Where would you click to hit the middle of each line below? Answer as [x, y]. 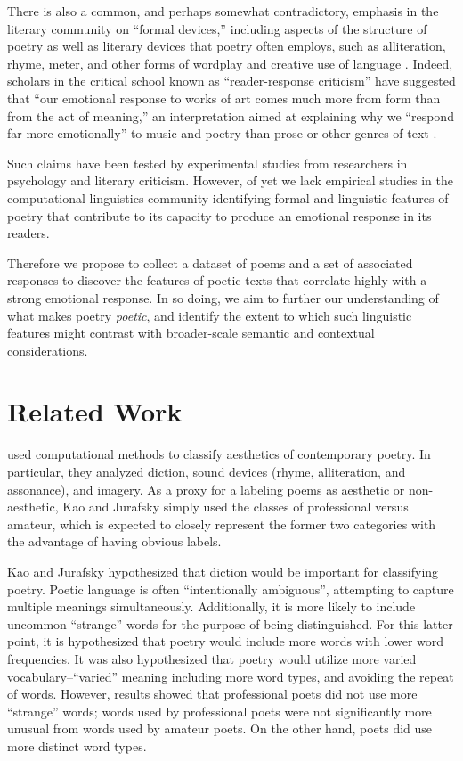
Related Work [95, 411]
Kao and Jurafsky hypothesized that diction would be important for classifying [223, 571]
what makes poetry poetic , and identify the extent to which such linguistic [210, 315]
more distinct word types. [77, 745]
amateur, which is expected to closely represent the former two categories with [222, 524]
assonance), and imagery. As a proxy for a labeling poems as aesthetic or [206, 489]
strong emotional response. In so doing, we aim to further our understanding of [223, 297]
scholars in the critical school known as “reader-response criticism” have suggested [231, 81]
